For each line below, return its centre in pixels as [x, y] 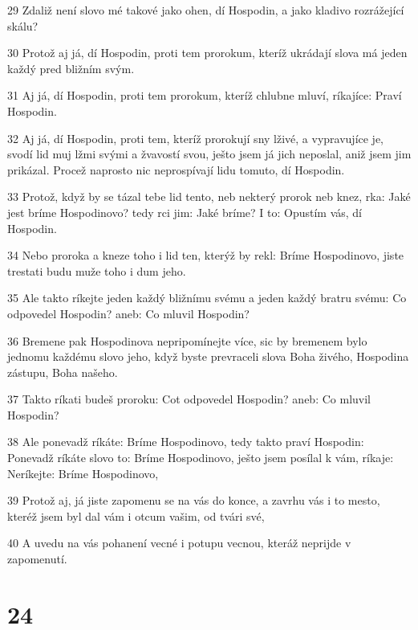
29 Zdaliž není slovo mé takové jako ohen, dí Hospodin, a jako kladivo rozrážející [206, 10]
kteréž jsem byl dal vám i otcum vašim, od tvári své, [136, 515]
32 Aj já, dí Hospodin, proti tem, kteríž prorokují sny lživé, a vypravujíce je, [196, 138]
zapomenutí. [37, 559]
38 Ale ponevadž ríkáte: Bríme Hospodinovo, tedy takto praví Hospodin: [186, 442]
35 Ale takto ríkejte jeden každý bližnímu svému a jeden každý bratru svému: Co [207, 298]
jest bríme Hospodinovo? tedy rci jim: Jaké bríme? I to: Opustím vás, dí [185, 212]
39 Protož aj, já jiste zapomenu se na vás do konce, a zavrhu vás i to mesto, [194, 500]
